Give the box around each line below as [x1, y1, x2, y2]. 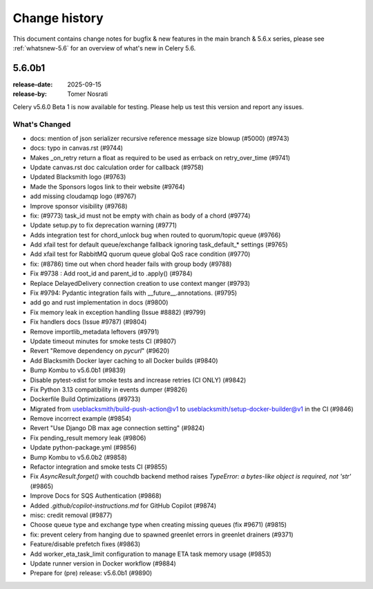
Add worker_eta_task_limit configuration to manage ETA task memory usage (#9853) [30, 550, 272, 558]
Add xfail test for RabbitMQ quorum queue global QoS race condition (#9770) [30, 250, 251, 258]
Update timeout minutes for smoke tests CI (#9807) [30, 337, 177, 345]
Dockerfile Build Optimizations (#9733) [30, 395, 141, 403]
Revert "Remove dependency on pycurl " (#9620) [30, 347, 170, 355]
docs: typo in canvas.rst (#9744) [30, 144, 124, 152]
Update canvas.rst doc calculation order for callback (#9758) [30, 163, 204, 171]
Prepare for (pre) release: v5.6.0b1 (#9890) [30, 569, 153, 577]
